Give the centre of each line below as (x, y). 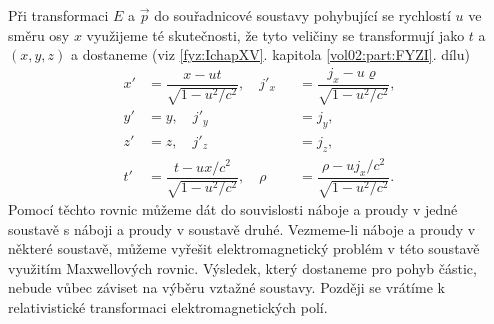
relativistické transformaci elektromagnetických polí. (168, 306)
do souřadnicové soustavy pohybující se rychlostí (302, 15)
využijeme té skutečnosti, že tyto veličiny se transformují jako (275, 34)
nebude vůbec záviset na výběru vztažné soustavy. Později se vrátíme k (226, 287)
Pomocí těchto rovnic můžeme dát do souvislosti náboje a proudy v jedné (233, 209)
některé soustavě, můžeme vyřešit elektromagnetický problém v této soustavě (244, 248)
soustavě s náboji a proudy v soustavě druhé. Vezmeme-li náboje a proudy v (242, 228)
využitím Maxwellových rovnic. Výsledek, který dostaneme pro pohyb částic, (242, 267)
